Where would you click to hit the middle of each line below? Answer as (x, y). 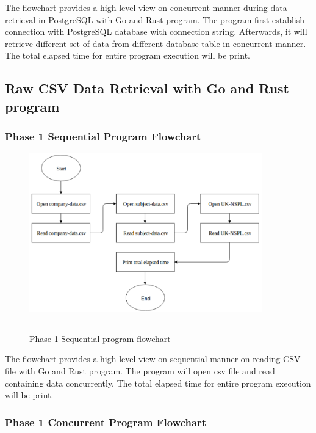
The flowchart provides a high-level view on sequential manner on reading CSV (153, 359)
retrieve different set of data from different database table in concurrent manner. (156, 43)
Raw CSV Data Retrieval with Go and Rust (147, 88)
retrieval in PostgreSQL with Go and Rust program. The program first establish (155, 19)
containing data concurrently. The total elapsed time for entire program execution (158, 383)
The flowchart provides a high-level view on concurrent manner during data (146, 7)
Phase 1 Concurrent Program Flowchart (106, 422)
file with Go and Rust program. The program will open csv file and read (140, 370)
